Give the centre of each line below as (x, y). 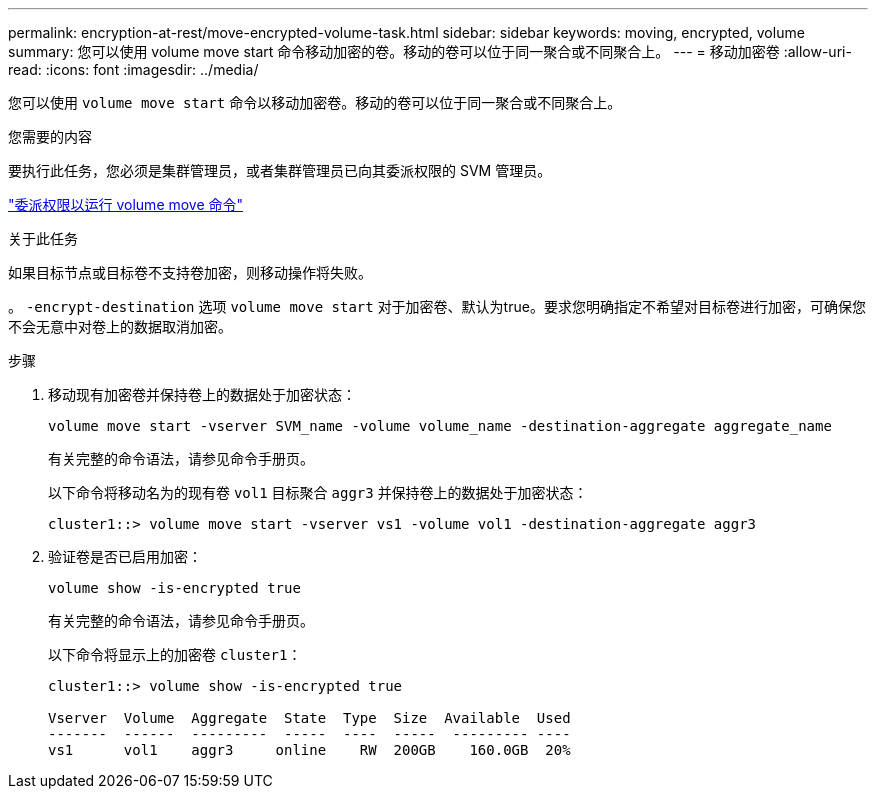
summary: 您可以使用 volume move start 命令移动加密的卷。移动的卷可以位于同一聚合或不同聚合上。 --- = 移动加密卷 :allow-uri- (430, 51)
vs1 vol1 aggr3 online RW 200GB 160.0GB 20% (309, 750)
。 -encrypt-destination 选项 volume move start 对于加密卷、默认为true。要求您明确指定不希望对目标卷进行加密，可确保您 (437, 306)
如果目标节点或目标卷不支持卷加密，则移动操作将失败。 (190, 272)
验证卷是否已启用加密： (125, 556)
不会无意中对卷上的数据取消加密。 (120, 326)
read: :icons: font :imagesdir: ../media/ (133, 69)
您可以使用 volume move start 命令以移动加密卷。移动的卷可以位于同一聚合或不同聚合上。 (315, 102)
